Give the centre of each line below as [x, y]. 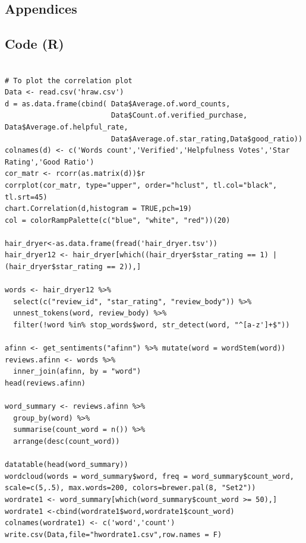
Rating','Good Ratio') [50, 162]
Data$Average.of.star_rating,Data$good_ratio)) [207, 139]
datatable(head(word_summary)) [67, 465]
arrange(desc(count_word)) [67, 441]
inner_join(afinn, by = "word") [77, 372]
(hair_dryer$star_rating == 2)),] [73, 267]
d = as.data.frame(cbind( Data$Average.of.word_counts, [118, 104]
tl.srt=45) [26, 197]
